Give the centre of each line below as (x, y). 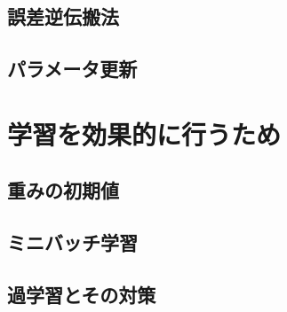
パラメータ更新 (72, 69)
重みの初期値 (63, 190)
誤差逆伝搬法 (63, 16)
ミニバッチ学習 (72, 242)
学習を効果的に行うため (144, 133)
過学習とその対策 (82, 294)
